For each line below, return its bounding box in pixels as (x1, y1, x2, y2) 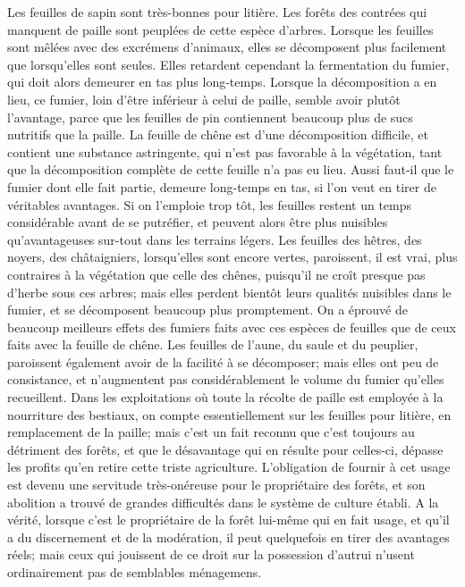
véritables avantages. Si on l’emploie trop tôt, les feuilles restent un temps (7, 195, 412, 214)
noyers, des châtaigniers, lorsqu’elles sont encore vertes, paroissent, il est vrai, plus (7, 247, 458, 266)
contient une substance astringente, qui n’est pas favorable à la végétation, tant (7, 142, 443, 161)
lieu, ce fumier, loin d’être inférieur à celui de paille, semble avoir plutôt (7, 89, 401, 108)
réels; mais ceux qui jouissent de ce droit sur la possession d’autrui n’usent (7, 545, 415, 564)
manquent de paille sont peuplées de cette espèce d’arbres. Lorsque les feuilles (7, 20, 434, 38)
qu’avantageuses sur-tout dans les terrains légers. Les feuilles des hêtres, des (7, 230, 422, 248)
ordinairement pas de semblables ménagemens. (7, 563, 262, 581)
